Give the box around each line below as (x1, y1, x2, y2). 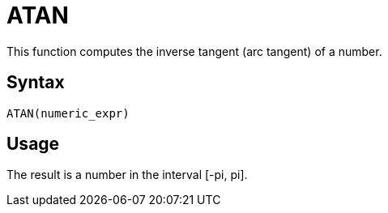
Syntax (6, 72, 65, 93)
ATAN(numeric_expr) (6, 106, 130, 120)
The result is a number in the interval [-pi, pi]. (6, 168, 248, 182)
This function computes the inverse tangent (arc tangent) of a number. (6, 44, 382, 58)
